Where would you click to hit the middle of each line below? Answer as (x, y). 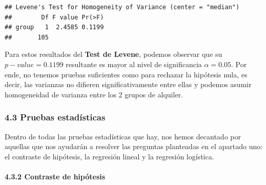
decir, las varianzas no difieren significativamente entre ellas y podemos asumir (128, 84)
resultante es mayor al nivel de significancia (134, 64)
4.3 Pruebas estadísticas (55, 117)
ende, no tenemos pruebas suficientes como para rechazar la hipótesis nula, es (126, 74)
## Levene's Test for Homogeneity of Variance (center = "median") (122, 7)
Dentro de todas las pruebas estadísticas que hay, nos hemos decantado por (123, 136)
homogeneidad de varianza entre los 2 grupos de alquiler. (94, 94)
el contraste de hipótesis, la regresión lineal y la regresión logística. (109, 156)
